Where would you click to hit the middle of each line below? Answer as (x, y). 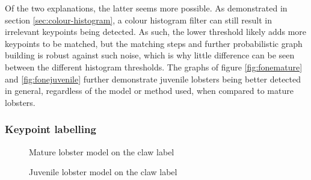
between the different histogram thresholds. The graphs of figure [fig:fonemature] (154, 67)
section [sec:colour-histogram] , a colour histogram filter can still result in (139, 20)
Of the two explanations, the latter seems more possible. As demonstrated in (146, 8)
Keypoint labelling (51, 129)
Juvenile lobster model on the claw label (103, 172)
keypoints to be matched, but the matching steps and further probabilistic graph (154, 43)
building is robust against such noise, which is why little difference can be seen (150, 55)
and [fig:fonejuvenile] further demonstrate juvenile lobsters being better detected (153, 79)
